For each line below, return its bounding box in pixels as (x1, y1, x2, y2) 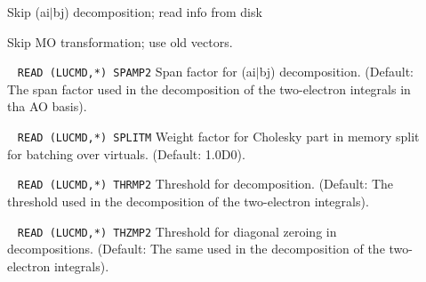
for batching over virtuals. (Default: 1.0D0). (7, 144, 245, 163)
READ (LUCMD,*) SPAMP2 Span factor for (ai (17, 62, 256, 81)
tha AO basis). (7, 97, 87, 116)
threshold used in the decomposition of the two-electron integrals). (7, 191, 369, 210)
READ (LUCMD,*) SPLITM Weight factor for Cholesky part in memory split (17, 127, 420, 146)
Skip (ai (7, 3, 50, 20)
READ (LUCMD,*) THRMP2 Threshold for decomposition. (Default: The (17, 174, 394, 193)
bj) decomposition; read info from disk (52, 3, 262, 20)
